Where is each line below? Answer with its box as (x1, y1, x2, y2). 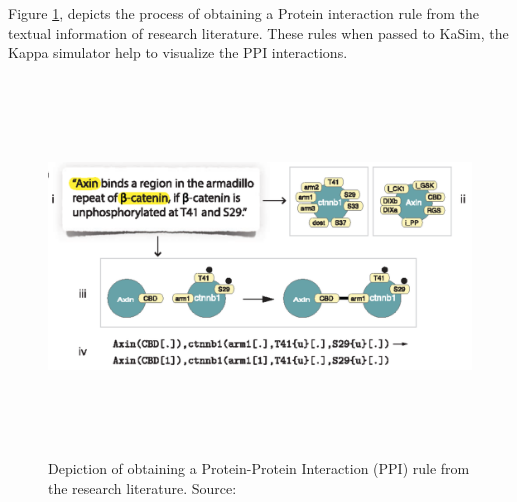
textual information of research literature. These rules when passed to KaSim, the (8, 22, 509, 43)
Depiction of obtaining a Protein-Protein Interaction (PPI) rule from (48, 458, 470, 479)
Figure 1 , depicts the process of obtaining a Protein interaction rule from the (8, 3, 480, 23)
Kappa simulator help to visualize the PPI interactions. (8, 42, 348, 63)
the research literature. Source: (48, 477, 237, 498)
